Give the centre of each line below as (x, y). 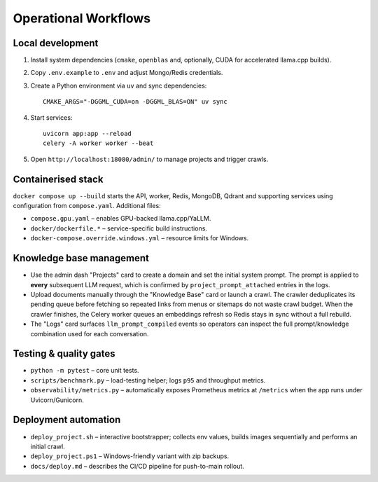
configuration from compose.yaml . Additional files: (87, 206)
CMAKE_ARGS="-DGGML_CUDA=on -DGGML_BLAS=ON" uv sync (135, 102)
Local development (56, 43)
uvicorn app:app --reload (87, 134)
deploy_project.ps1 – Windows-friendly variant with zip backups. (130, 456)
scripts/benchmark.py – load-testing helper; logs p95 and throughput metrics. (148, 380)
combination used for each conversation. (90, 333)
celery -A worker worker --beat (98, 143)
